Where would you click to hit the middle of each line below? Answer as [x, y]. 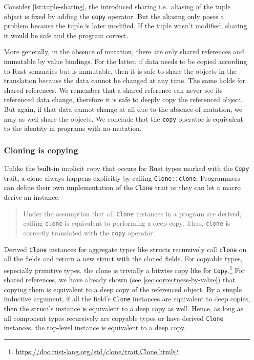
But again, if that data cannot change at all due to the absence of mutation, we [123, 109]
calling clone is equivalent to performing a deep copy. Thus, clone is [127, 223]
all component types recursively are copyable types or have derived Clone [114, 318]
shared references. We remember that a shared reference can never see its [113, 90]
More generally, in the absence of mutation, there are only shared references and [124, 52]
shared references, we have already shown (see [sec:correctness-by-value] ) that [120, 280]
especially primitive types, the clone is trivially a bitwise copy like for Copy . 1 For [124, 269]
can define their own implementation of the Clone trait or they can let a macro [122, 187]
